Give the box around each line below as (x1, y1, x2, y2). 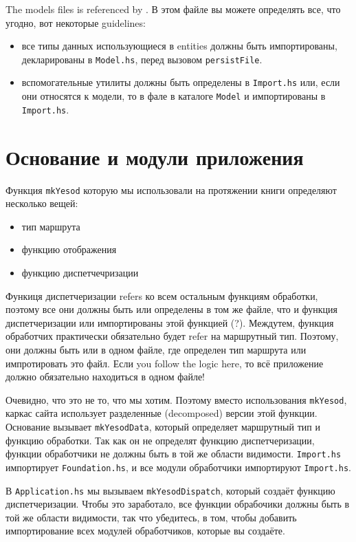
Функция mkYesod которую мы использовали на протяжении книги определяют (5, 182, 337, 197)
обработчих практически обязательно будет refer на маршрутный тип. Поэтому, (5, 329, 339, 343)
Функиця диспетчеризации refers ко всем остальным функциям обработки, (5, 288, 318, 303)
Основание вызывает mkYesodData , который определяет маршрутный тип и (5, 419, 320, 433)
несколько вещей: (5, 196, 78, 210)
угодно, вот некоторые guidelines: (5, 15, 146, 30)
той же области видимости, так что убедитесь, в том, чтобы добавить (5, 510, 297, 524)
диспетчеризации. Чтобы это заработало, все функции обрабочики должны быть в (5, 497, 350, 511)
